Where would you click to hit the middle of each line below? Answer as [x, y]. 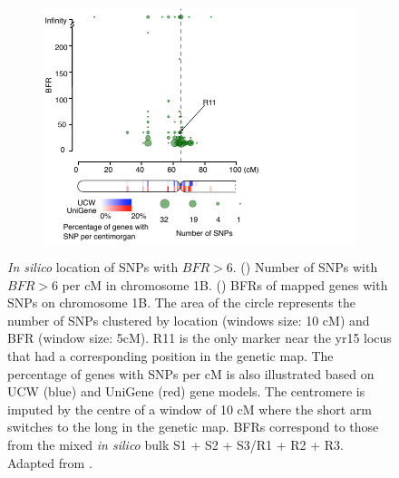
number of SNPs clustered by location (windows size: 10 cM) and [189, 320]
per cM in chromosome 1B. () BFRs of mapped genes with [225, 284]
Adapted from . [50, 462]
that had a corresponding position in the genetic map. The [170, 356]
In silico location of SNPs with [93, 267]
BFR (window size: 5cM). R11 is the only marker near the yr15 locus [199, 338]
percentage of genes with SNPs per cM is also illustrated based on [191, 373]
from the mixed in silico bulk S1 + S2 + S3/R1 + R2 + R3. [175, 445]
